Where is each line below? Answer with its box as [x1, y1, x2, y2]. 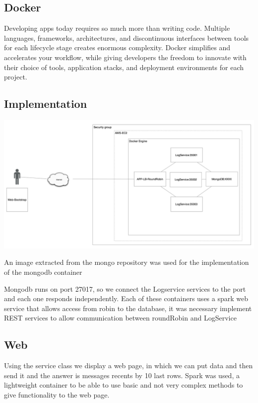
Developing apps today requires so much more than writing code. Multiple [4, 23, 230, 33]
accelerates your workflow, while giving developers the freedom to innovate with [4, 52, 247, 62]
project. [4, 72, 27, 82]
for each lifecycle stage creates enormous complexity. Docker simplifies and [4, 42, 231, 53]
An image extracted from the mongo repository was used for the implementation [4, 257, 249, 267]
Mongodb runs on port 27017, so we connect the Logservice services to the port [4, 283, 246, 294]
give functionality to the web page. [4, 390, 110, 400]
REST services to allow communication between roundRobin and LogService [4, 313, 237, 323]
